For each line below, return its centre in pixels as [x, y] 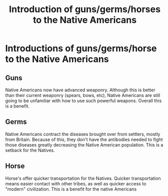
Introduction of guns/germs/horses [85, 9]
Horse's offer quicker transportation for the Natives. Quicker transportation [83, 178]
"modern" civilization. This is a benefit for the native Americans [71, 189]
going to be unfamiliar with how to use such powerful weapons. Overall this [83, 101]
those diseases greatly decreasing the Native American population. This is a [84, 144]
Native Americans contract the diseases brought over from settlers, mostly [83, 134]
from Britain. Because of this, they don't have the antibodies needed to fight [84, 139]
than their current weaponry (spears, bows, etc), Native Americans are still [83, 95]
